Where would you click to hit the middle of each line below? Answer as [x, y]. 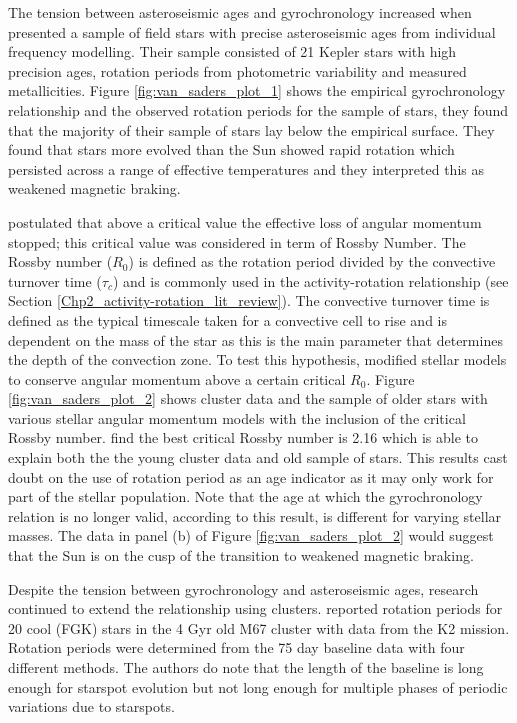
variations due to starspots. [91, 706]
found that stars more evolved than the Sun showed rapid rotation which [231, 149]
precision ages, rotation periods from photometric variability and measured [237, 70]
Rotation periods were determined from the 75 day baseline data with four [236, 647]
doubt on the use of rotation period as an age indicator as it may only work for [251, 476]
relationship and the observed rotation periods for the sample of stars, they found [258, 109]
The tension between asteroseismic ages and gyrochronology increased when [240, 12]
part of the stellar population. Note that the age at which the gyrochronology [245, 496]
